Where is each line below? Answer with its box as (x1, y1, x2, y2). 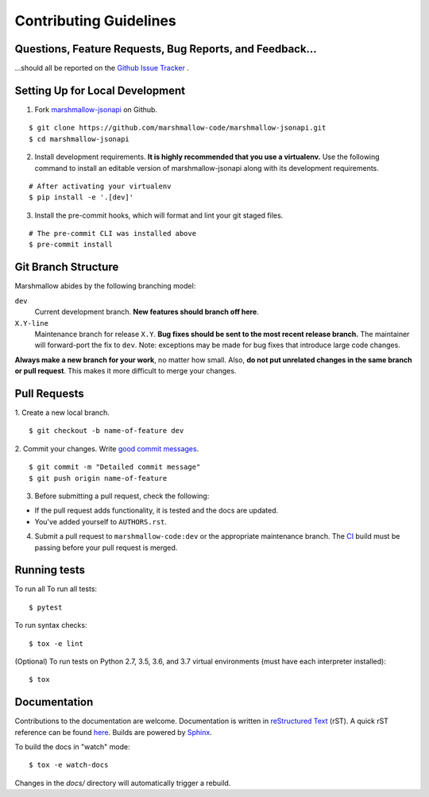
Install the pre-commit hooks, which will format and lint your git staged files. (34, 211, 284, 220)
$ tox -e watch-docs (29, 760, 109, 770)
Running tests (14, 563, 86, 577)
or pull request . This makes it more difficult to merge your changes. (14, 366, 237, 376)
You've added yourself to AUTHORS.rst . (34, 517, 167, 526)
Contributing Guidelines (14, 12, 176, 29)
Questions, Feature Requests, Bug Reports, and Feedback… (14, 42, 317, 56)
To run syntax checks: (14, 621, 87, 630)
